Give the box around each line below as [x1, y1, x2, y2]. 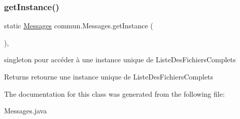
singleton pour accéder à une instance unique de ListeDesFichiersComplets [4, 54, 236, 65]
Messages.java [4, 105, 47, 116]
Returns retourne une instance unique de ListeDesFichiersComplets [4, 71, 214, 82]
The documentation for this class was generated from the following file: [4, 88, 225, 99]
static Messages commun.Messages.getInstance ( [4, 20, 153, 31]
